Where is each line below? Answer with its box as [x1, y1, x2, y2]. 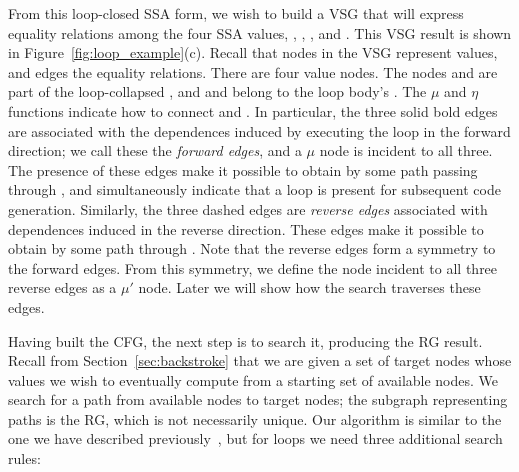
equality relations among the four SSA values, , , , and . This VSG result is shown [8, 22, 512, 43]
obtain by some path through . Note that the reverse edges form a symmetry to [8, 238, 496, 259]
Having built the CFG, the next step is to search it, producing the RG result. [8, 330, 483, 351]
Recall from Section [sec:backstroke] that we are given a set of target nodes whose [8, 350, 512, 371]
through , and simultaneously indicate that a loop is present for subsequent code [8, 179, 501, 200]
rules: [8, 448, 41, 469]
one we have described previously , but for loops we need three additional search [8, 428, 503, 449]
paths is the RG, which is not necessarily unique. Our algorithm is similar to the [8, 408, 502, 429]
